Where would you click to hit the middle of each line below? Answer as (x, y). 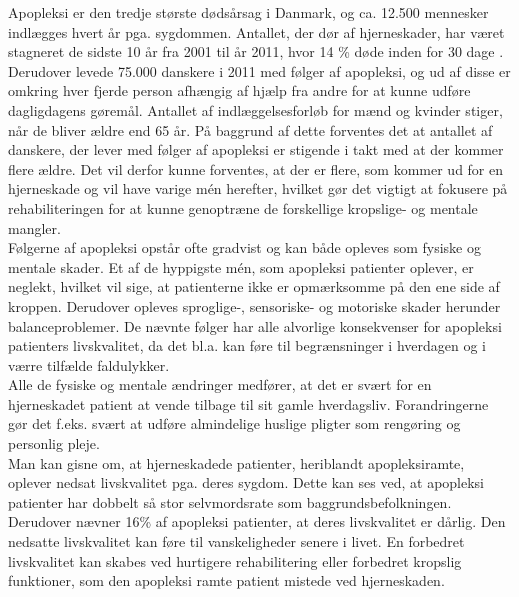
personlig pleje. (54, 443)
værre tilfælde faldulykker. (89, 364)
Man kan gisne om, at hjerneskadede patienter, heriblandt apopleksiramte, (236, 462)
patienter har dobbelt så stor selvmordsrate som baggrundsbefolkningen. (230, 501)
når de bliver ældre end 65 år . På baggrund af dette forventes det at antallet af (250, 129)
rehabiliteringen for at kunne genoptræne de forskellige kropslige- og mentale (243, 207)
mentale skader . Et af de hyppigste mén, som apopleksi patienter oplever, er (241, 266)
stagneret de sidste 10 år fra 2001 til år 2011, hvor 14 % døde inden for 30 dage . (256, 51)
